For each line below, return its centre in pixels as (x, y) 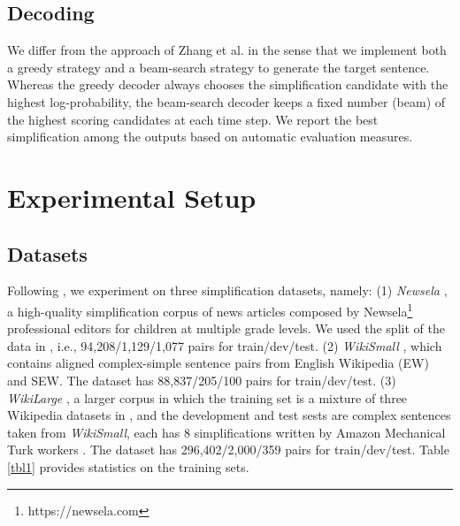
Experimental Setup (132, 197)
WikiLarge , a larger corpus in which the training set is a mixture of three (207, 397)
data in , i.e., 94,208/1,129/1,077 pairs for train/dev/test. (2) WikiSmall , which (225, 345)
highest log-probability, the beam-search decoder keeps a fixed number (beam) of (226, 101)
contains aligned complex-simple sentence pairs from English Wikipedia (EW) (218, 363)
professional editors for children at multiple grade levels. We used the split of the (226, 328)
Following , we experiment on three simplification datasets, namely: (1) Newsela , (227, 290)
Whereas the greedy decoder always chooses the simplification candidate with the (228, 84)
